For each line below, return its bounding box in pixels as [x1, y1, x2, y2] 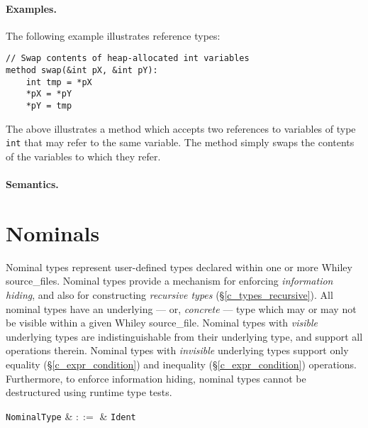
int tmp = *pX [26, 77, 92, 87]
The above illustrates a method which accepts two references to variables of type [6, 121, 356, 136]
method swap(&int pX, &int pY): [6, 65, 158, 76]
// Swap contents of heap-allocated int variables [6, 53, 250, 64]
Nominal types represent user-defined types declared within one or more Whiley [6, 259, 352, 274]
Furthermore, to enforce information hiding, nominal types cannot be [6, 371, 306, 385]
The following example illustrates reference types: [6, 28, 221, 43]
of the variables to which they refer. [6, 148, 161, 163]
